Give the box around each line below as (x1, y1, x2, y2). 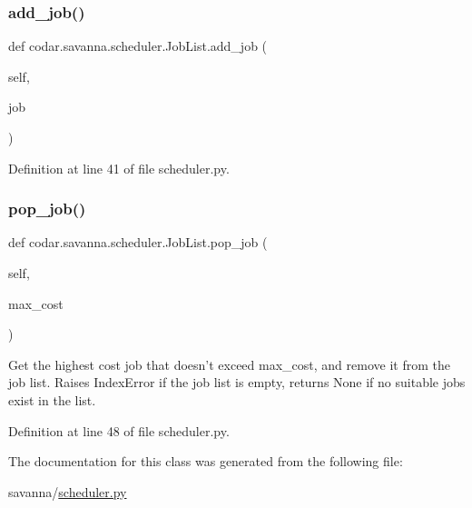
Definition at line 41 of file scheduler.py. (8, 158, 230, 177)
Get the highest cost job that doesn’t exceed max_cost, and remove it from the (8, 354, 450, 374)
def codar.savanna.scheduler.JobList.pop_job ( (8, 233, 268, 252)
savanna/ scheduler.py (8, 482, 127, 501)
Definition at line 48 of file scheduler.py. (8, 421, 230, 440)
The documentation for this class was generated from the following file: (8, 452, 403, 471)
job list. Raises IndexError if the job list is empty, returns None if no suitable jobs (8, 373, 466, 392)
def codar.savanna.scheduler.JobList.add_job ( (8, 36, 268, 55)
